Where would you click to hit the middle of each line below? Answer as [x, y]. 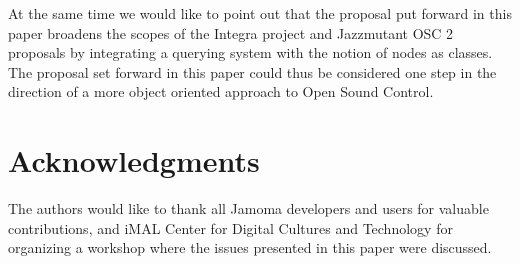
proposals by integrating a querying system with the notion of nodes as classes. [250, 52]
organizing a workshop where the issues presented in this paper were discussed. [250, 247]
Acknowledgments [134, 160]
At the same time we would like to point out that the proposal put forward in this [260, 13]
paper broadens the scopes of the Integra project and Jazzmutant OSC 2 [231, 32]
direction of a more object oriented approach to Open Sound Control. [221, 91]
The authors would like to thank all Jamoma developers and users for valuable [248, 208]
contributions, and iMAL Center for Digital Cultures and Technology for [230, 227]
